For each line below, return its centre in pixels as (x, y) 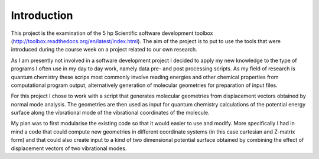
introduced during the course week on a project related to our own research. (104, 50)
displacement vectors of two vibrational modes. (69, 148)
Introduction (42, 15)
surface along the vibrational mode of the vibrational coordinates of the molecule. (110, 113)
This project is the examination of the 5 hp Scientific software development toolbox (112, 33)
